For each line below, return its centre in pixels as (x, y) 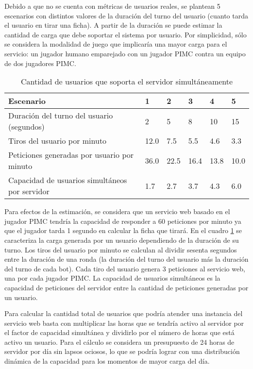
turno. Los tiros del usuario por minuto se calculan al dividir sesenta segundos (121, 249)
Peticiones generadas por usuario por (71, 155)
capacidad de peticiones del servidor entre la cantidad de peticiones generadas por (126, 287)
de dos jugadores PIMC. (40, 63)
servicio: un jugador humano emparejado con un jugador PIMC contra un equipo (125, 53)
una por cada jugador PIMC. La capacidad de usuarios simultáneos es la (112, 278)
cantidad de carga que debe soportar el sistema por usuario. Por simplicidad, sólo (126, 34)
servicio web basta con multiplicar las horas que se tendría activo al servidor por (124, 323)
